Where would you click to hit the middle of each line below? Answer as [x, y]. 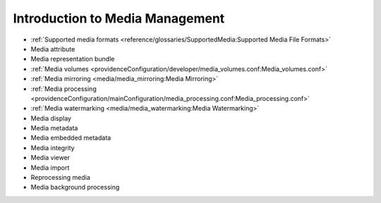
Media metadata [54, 128]
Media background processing [75, 187]
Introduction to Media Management [119, 18]
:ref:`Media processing [64, 89]
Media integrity [53, 147]
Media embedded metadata [71, 138]
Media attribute [53, 49]
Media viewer [50, 158]
